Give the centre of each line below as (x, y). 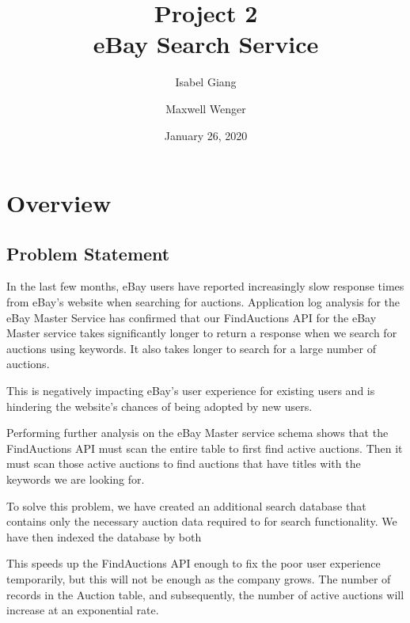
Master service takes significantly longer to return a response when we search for (202, 333)
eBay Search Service (206, 44)
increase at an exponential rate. (83, 610)
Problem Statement (88, 253)
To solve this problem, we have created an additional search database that (186, 505)
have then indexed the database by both (104, 536)
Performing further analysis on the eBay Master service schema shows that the (197, 433)
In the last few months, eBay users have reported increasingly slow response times (205, 286)
